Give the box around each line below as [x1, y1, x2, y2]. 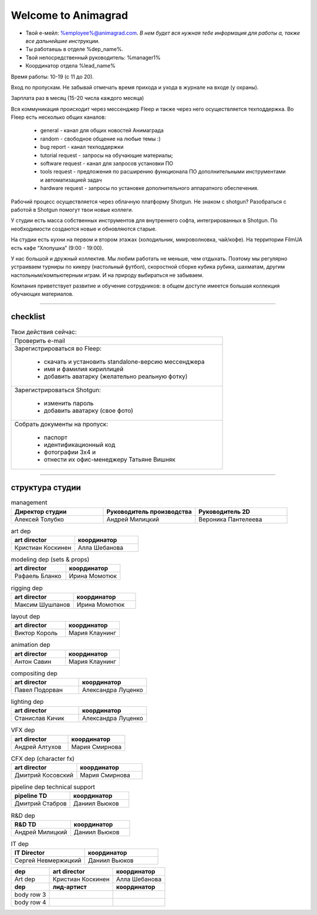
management [11, 499, 48, 507]
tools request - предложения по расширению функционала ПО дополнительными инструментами [40, 168, 286, 175]
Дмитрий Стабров [14, 800, 67, 808]
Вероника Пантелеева [198, 515, 262, 523]
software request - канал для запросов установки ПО [40, 160, 173, 167]
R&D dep [11, 812, 35, 820]
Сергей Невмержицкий [14, 856, 82, 864]
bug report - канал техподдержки [40, 143, 124, 151]
